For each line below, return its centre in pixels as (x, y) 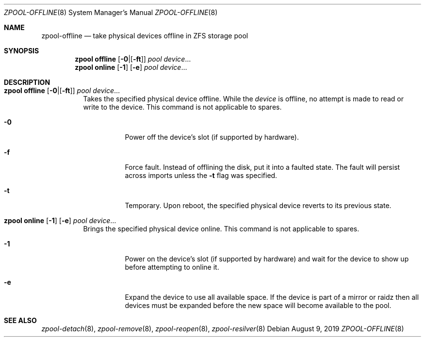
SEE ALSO (20, 320)
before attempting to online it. (172, 267)
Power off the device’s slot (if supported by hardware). (212, 137)
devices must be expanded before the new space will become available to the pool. (258, 305)
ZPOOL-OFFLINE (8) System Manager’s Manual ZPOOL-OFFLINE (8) (111, 12)
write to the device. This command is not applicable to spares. (182, 107)
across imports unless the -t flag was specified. (201, 175)
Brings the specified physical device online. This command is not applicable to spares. (221, 229)
